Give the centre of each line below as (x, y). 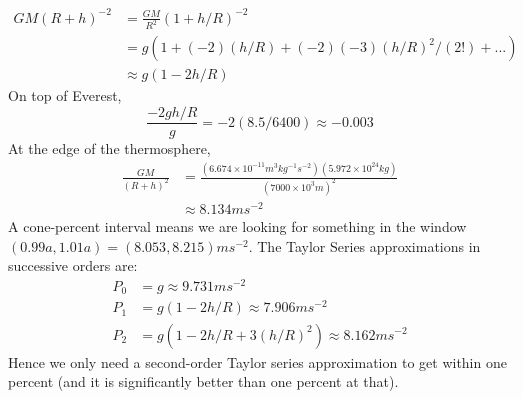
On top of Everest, (65, 95)
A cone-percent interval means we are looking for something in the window (237, 226)
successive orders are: (73, 265)
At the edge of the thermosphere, (109, 148)
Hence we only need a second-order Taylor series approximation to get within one (257, 361)
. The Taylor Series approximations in (364, 245)
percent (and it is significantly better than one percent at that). (203, 381)
